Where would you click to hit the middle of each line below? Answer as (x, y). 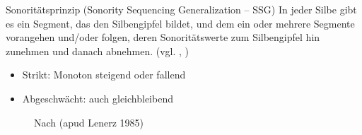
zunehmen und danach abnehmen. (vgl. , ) (98, 51)
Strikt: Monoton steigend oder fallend (104, 75)
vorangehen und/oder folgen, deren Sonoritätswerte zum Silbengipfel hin (163, 37)
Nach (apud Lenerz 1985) (89, 122)
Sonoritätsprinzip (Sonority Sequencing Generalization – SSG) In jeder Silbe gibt (181, 9)
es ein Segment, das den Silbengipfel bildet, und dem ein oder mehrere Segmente (180, 23)
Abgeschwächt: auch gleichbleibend (98, 98)
